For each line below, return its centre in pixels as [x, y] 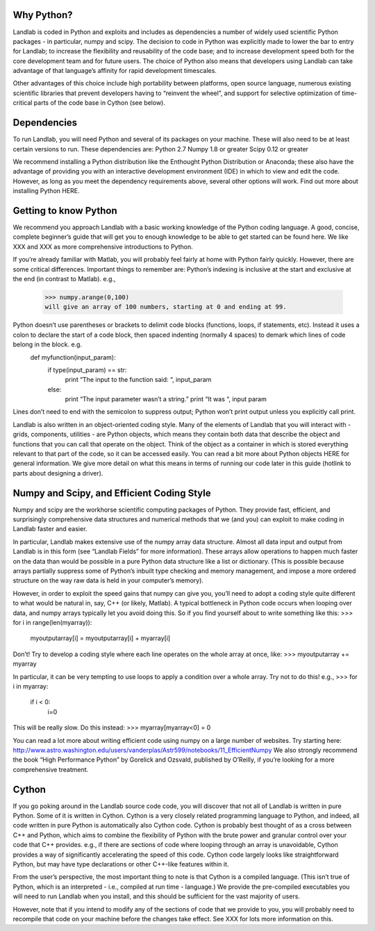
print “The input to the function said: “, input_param [138, 380]
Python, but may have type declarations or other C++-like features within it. [121, 864]
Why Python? [43, 15]
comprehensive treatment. [51, 769]
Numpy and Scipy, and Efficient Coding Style [112, 493]
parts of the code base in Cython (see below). [100, 103]
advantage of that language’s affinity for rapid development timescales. [115, 71]
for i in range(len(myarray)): [52, 622]
